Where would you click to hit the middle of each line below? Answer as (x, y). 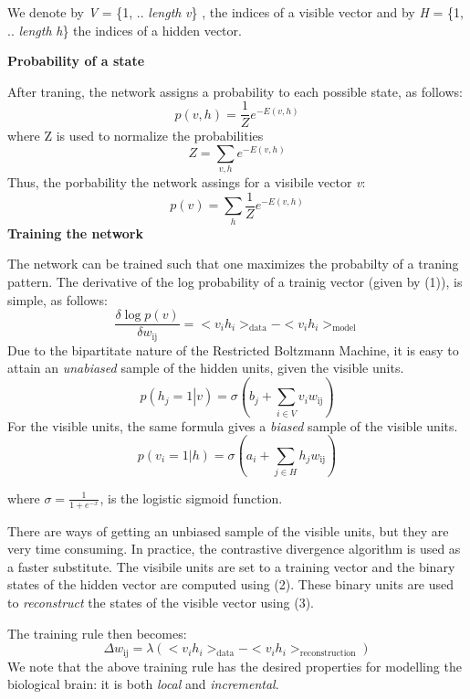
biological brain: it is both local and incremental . (143, 684)
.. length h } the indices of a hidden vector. (125, 30)
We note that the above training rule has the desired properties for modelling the (235, 666)
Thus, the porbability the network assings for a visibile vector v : (187, 182)
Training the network (76, 233)
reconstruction (328, 654)
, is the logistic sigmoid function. (191, 498)
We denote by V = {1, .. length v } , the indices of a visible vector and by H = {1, (235, 12)
